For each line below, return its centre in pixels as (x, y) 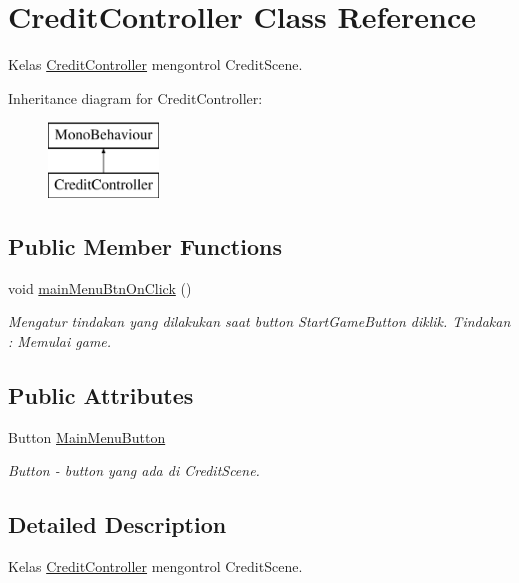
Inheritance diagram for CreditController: (135, 97)
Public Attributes (101, 394)
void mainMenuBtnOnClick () (100, 287)
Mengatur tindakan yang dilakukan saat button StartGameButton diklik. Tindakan (259, 321)
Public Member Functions (145, 245)
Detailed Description (117, 524)
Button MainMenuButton (87, 436)
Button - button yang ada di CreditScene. (134, 470)
